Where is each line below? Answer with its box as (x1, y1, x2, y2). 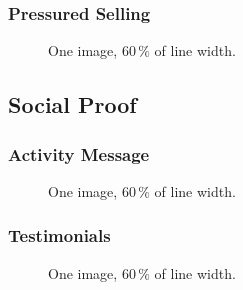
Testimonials (8, 223, 111, 248)
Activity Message (8, 141, 150, 166)
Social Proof (8, 89, 137, 120)
